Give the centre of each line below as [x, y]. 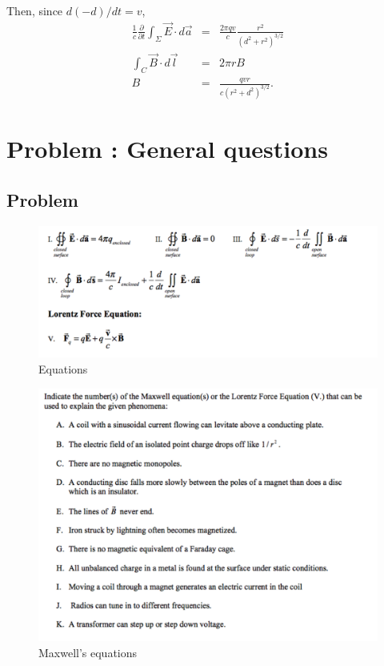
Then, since [35, 10]
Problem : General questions [167, 149]
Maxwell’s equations [88, 652]
